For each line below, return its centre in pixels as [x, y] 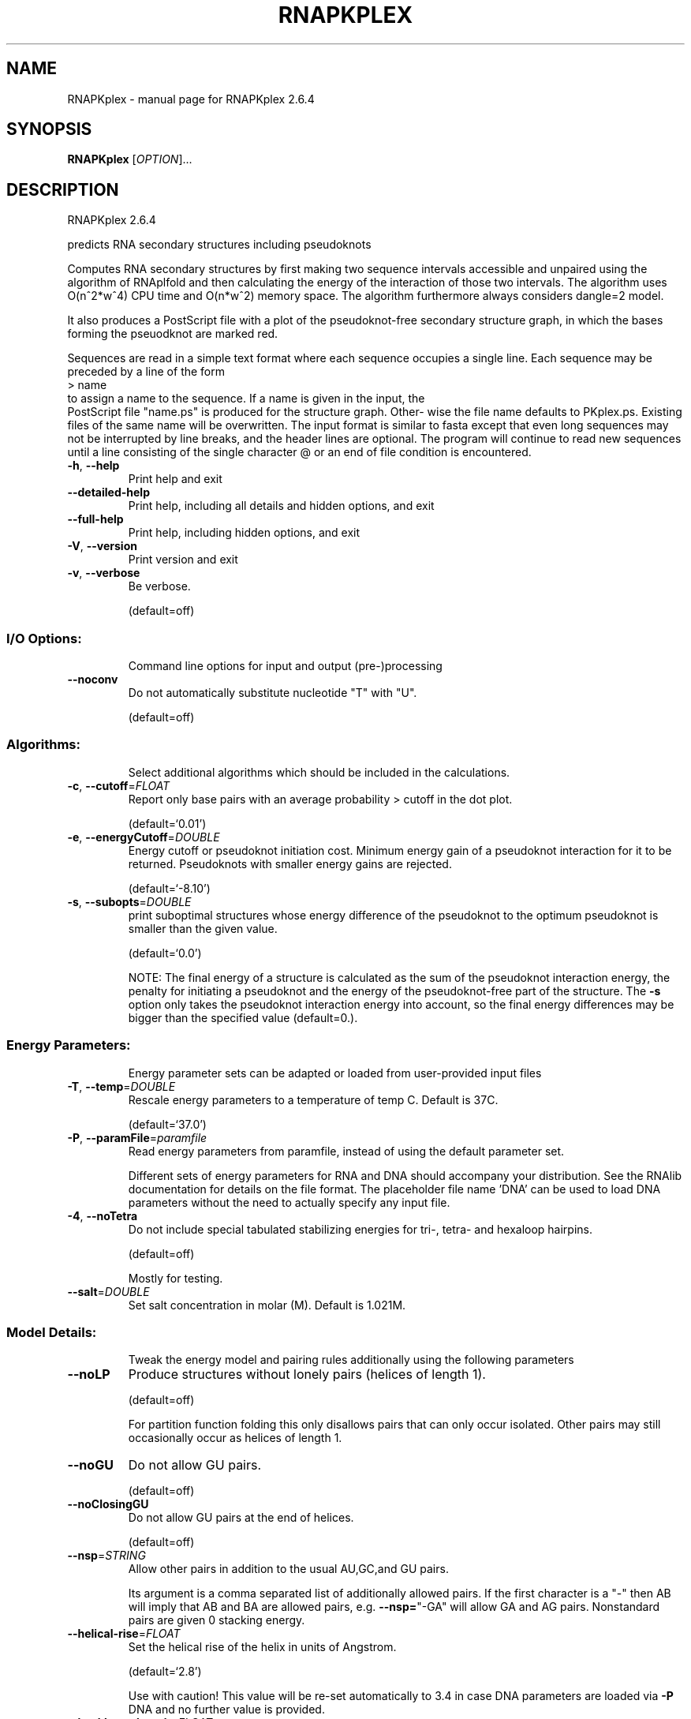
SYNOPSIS [49, 129]
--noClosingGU [108, 1504]
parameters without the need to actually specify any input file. [289, 1202]
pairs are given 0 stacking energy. [217, 1620]
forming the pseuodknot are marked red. [173, 334]
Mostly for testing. [176, 1278]
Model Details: [52, 1332]
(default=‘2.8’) [165, 1672]
